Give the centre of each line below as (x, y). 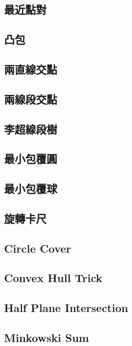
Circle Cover (38, 248)
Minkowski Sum (47, 337)
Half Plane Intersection (66, 308)
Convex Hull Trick (53, 278)
